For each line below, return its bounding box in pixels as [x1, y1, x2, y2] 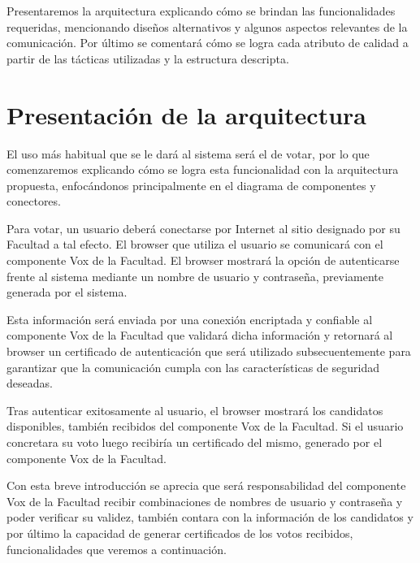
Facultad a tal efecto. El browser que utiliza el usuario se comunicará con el [6, 236, 383, 253]
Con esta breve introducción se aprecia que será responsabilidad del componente [6, 477, 406, 494]
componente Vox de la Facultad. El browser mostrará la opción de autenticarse [6, 252, 400, 269]
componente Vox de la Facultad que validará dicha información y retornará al [6, 327, 393, 344]
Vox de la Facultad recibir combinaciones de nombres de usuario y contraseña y [6, 492, 403, 509]
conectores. [6, 193, 61, 210]
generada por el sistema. [6, 284, 128, 301]
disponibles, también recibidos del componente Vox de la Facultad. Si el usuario [6, 418, 404, 435]
